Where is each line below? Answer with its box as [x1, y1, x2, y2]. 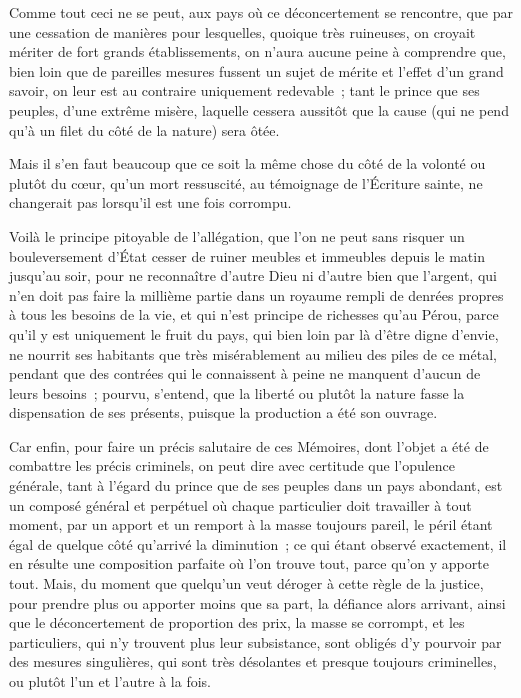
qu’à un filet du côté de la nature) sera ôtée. [9, 119, 280, 140]
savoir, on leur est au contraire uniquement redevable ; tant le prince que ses [9, 80, 480, 101]
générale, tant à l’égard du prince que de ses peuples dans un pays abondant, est [9, 475, 503, 496]
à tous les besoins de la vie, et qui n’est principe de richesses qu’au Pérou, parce [9, 304, 499, 325]
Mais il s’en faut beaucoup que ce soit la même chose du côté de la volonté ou [9, 153, 486, 174]
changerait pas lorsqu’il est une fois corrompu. [9, 192, 292, 213]
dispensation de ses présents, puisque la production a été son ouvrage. [9, 402, 438, 423]
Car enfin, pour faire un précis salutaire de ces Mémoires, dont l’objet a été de [9, 435, 489, 456]
